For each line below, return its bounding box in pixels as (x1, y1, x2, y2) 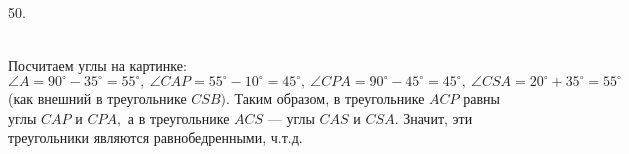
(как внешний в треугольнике (8, 88, 187, 109)
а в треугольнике (127, 107, 230, 128)
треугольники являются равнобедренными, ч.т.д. (8, 127, 303, 148)
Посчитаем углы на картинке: (8, 55, 187, 76)
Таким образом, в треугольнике (234, 88, 425, 109)
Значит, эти (403, 107, 473, 128)
